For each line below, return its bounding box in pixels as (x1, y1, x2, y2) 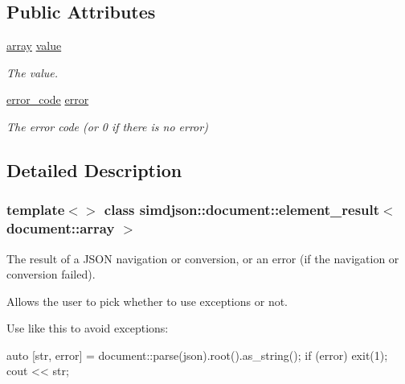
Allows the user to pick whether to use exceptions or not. (6, 292, 288, 309)
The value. (6, 64, 59, 81)
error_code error (6, 91, 89, 108)
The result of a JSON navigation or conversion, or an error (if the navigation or (6, 250, 399, 266)
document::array (6, 218, 115, 238)
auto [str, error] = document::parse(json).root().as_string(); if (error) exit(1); (6, 346, 388, 363)
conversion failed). (6, 266, 96, 283)
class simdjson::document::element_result (104, 200, 380, 220)
